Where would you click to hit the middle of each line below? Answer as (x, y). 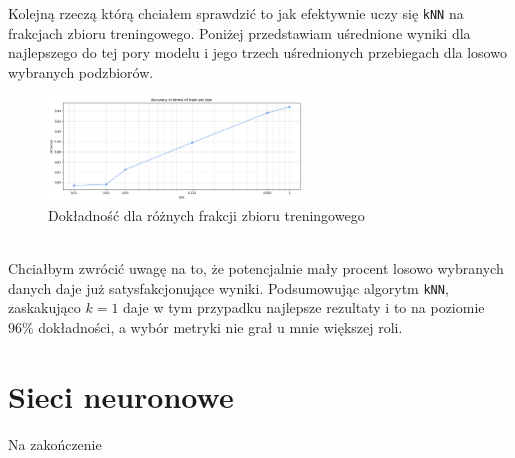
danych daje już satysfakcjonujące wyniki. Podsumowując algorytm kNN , (228, 287)
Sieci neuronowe (121, 395)
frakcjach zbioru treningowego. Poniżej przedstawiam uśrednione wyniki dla (239, 32)
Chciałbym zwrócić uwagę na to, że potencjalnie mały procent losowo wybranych (256, 268)
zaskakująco (44, 307)
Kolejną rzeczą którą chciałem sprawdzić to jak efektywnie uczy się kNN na (236, 13)
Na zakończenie (55, 443)
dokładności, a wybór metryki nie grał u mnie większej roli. (220, 326)
